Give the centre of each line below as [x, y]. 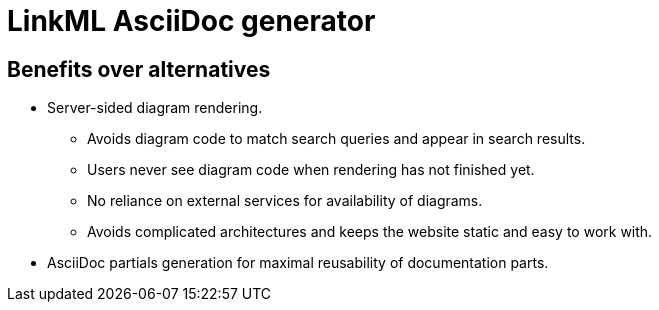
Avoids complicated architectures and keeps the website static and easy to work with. [370, 232]
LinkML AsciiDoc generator [191, 21]
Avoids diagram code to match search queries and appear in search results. [336, 139]
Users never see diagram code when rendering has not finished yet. [311, 170]
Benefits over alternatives [139, 69]
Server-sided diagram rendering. [155, 108]
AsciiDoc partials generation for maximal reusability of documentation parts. [298, 263]
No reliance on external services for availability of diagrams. [285, 201]
